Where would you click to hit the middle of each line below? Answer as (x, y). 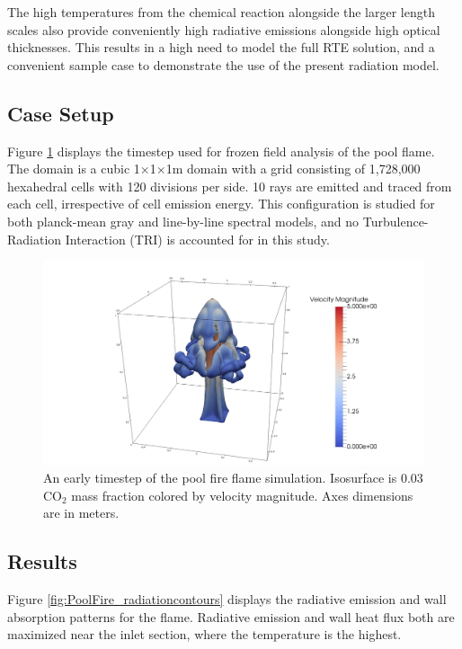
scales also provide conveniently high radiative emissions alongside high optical (224, 29)
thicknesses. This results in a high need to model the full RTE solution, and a (221, 47)
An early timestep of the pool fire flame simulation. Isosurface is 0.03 (233, 478)
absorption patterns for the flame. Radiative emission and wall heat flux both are (231, 616)
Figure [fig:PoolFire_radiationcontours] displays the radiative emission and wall (227, 599)
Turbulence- (395, 221)
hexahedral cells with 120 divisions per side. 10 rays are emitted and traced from (230, 186)
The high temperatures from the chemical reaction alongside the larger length (221, 12)
